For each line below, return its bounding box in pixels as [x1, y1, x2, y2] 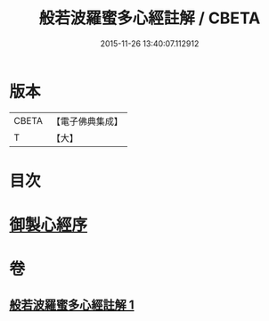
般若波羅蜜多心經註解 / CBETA [38, 8, 261, 29]
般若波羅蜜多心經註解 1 [9, 297, 135, 312]
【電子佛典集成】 [51, 115, 123, 128]
